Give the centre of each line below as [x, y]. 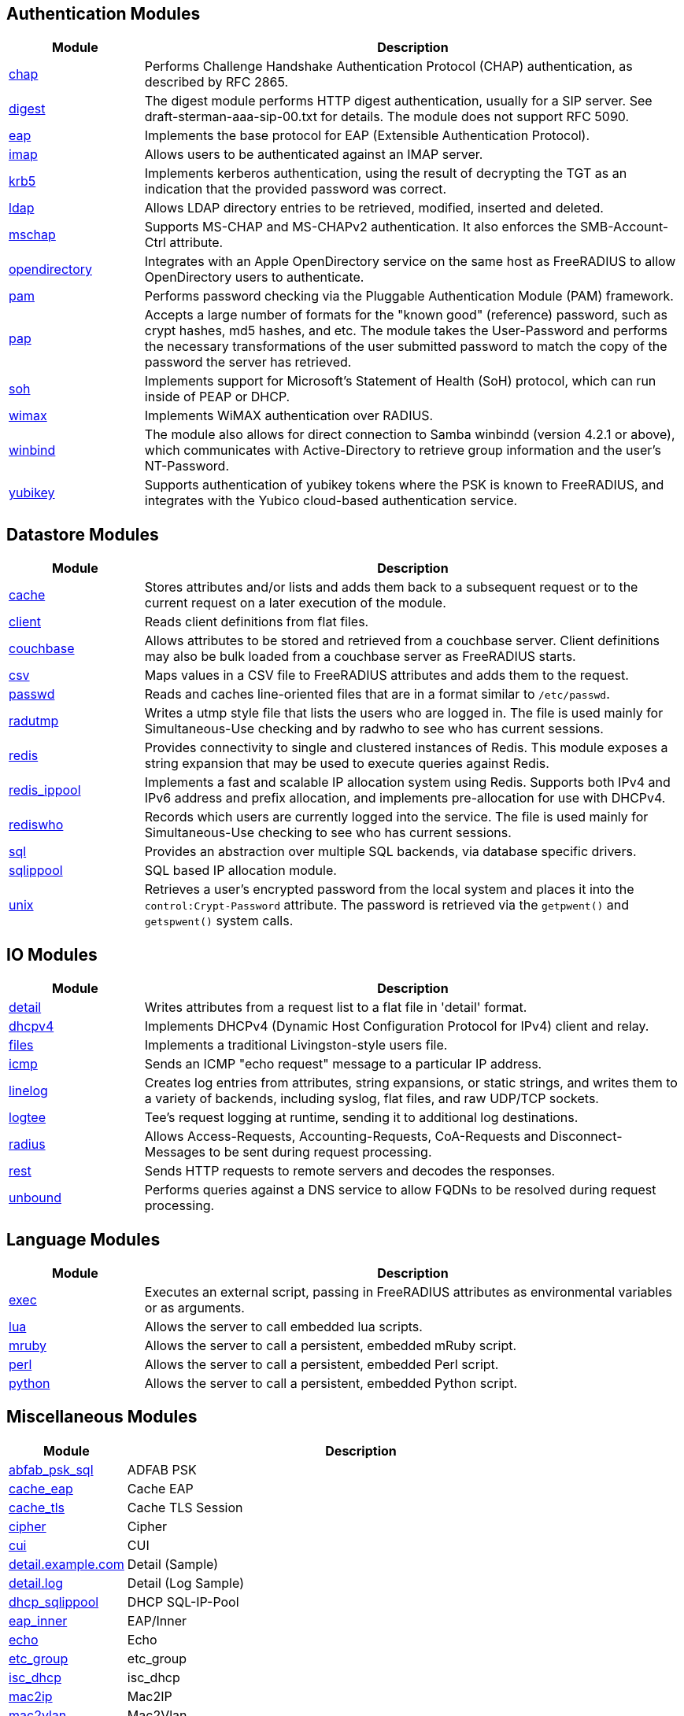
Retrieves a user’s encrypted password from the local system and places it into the [389, 889]
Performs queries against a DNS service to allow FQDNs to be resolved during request [400, 1190]
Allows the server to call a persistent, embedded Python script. [331, 1383]
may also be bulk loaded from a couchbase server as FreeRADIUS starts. [360, 657]
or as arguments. [194, 1307]
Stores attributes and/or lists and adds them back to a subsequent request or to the [391, 587]
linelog [28, 1091]
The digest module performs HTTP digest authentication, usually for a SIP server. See [398, 101]
